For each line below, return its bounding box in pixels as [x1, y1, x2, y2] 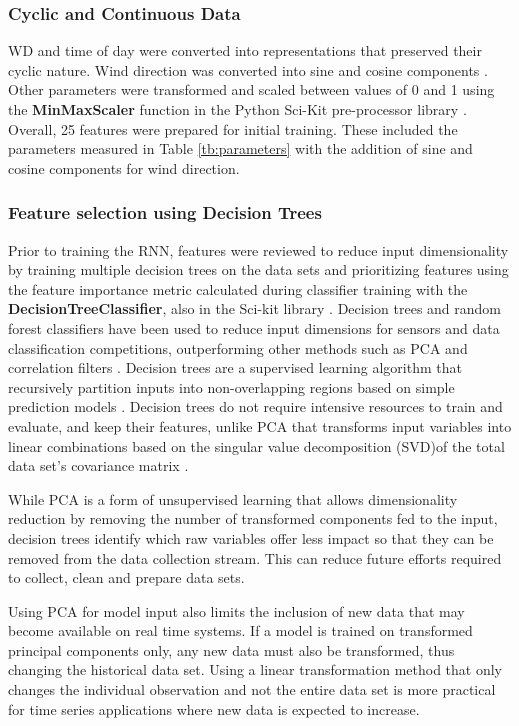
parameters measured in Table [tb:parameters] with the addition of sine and [8, 138, 473, 159]
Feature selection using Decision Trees [8, 200, 322, 225]
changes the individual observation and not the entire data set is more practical [8, 679, 496, 700]
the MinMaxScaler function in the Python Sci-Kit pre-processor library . [8, 99, 467, 119]
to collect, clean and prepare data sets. [8, 567, 245, 588]
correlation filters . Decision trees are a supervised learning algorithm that [8, 357, 462, 378]
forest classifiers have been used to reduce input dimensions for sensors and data [8, 317, 500, 338]
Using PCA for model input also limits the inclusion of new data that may [8, 600, 465, 621]
